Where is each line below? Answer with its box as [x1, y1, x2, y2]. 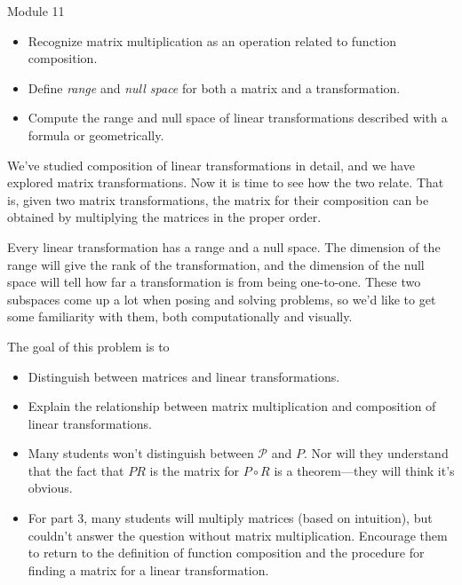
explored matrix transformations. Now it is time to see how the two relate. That [7, 173, 444, 192]
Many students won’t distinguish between [28, 444, 254, 462]
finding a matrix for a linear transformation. [28, 560, 269, 579]
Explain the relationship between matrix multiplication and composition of [28, 397, 436, 415]
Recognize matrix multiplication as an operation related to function [28, 31, 396, 50]
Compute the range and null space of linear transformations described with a [28, 108, 448, 127]
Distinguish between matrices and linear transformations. [28, 367, 340, 385]
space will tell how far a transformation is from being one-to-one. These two [7, 273, 421, 291]
